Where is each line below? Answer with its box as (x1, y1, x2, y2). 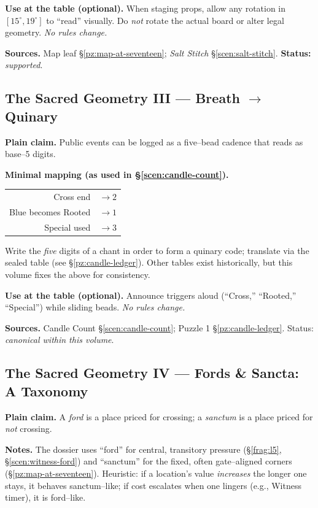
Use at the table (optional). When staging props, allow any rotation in (5, 2, 286, 14)
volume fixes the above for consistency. (5, 268, 150, 281)
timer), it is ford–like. (5, 491, 86, 504)
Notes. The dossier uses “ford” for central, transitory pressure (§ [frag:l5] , (5, 442, 282, 455)
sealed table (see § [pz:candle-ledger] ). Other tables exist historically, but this (5, 256, 293, 269)
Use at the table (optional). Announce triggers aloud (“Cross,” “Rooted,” (5, 288, 297, 301)
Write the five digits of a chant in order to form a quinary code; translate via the (5, 244, 309, 256)
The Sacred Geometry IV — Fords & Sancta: (5, 363, 299, 382)
